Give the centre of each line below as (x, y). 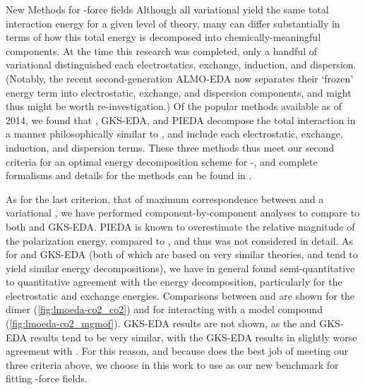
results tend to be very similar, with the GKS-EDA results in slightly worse (193, 337)
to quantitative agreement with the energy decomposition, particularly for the (174, 282)
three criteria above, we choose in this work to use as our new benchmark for (172, 364)
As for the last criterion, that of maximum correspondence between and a (165, 199)
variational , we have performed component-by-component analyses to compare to (183, 213)
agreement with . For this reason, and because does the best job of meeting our (177, 351)
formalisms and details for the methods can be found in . (129, 175)
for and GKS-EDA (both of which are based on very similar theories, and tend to (182, 254)
